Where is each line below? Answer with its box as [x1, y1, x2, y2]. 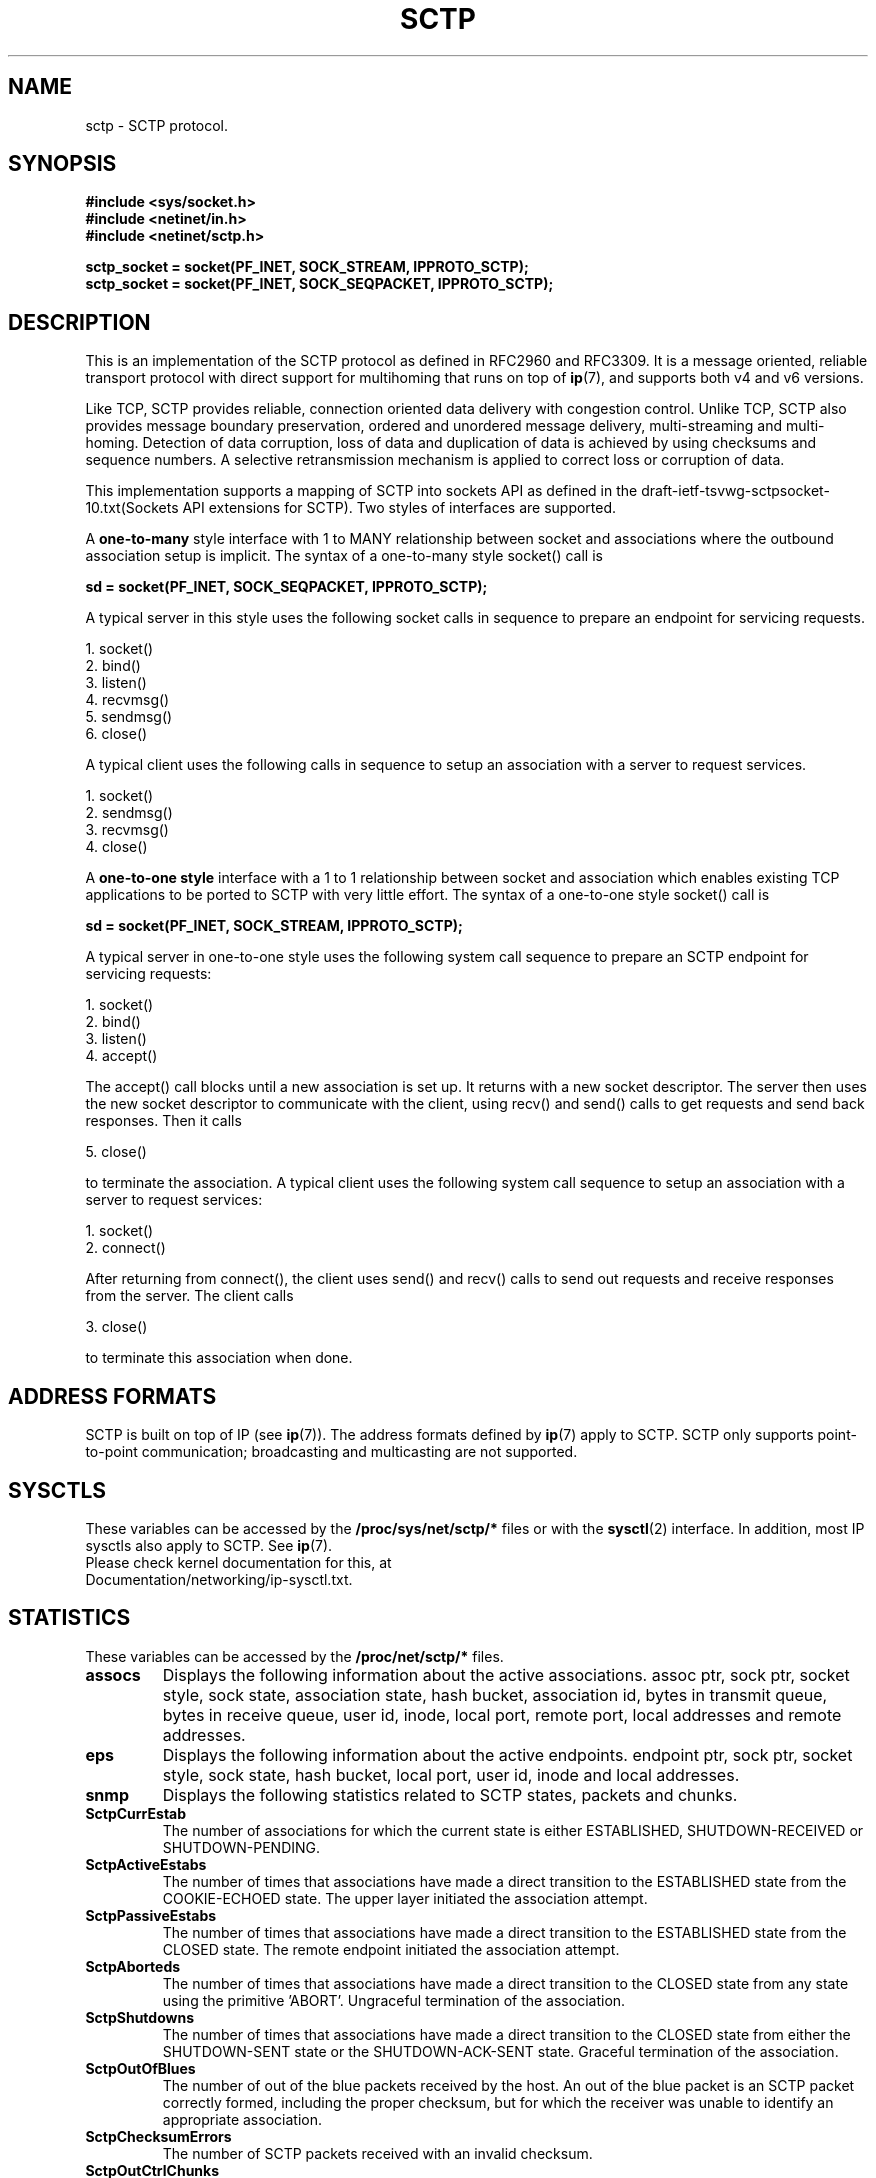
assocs [85, 1664, 141, 1685]
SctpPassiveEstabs [85, 1906, 217, 1924]
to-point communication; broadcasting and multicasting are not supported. [85, 1443, 578, 1461]
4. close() [85, 838, 148, 856]
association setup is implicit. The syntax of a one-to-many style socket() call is [85, 547, 603, 565]
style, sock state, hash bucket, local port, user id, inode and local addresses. [162, 1764, 740, 1785]
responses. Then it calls [85, 1112, 242, 1130]
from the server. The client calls [85, 1287, 294, 1305]
